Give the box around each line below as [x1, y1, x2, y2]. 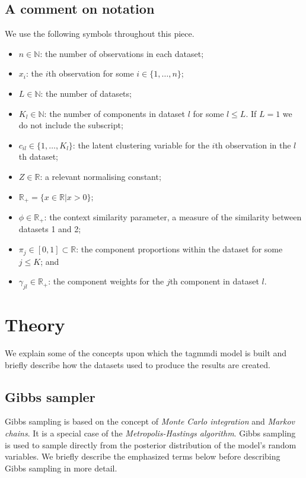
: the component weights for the [48, 275, 164, 287]
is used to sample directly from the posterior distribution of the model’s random [5, 438, 297, 451]
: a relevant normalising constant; [40, 170, 161, 182]
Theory [5, 312, 65, 337]
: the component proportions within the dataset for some [76, 243, 283, 255]
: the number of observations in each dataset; [40, 47, 204, 59]
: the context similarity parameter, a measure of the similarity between [44, 211, 302, 223]
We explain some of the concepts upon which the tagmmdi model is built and [5, 347, 287, 359]
